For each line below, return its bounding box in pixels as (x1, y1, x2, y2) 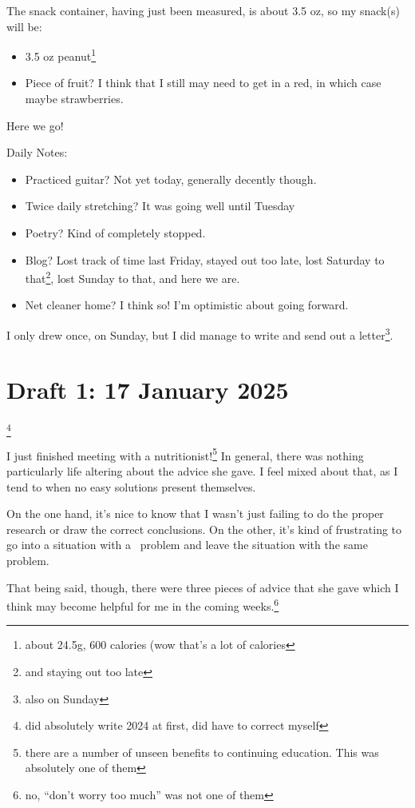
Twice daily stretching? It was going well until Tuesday (25, 197, 295, 214)
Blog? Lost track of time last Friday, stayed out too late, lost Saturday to (25, 251, 385, 268)
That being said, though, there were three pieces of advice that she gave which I (6, 579, 399, 595)
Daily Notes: (6, 144, 68, 161)
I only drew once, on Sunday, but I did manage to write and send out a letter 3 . (6, 324, 393, 343)
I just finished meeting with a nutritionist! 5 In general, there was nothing (6, 444, 364, 464)
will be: (6, 18, 42, 34)
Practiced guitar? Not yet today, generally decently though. (25, 170, 317, 187)
